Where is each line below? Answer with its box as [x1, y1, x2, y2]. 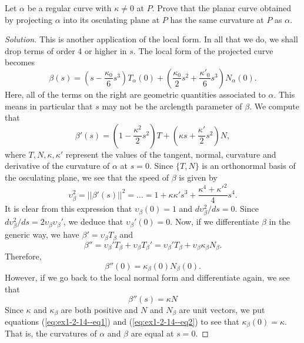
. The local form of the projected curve [133, 44, 273, 56]
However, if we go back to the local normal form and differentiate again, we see [5, 271, 290, 284]
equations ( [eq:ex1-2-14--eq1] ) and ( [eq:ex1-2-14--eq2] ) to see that [5, 315, 239, 327]
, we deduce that [63, 215, 123, 228]
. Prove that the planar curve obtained [152, 2, 292, 14]
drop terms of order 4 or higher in [5, 44, 127, 56]
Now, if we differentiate [175, 215, 259, 228]
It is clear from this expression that [5, 202, 132, 215]
